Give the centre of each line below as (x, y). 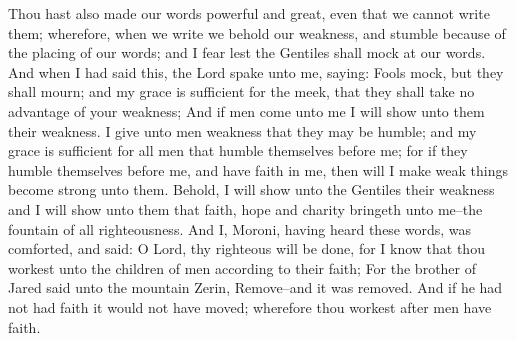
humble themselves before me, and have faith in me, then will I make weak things (258, 169)
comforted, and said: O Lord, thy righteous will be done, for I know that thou (246, 248)
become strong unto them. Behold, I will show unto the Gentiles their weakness (251, 189)
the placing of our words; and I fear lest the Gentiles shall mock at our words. (247, 52)
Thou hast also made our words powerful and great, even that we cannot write (249, 13)
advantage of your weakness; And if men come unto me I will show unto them (246, 110)
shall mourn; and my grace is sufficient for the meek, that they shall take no (241, 91)
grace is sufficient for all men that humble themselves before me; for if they (238, 150)
